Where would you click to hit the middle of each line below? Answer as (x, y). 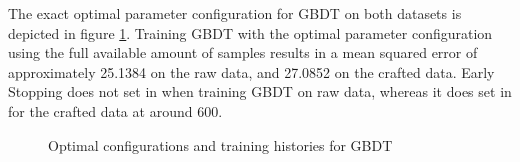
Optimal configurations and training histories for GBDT (220, 144)
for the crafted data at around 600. (115, 110)
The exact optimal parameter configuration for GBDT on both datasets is (235, 13)
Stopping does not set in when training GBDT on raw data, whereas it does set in (260, 91)
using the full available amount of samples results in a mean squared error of (243, 52)
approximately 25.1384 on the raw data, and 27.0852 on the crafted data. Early (251, 71)
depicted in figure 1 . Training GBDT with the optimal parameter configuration (250, 32)
